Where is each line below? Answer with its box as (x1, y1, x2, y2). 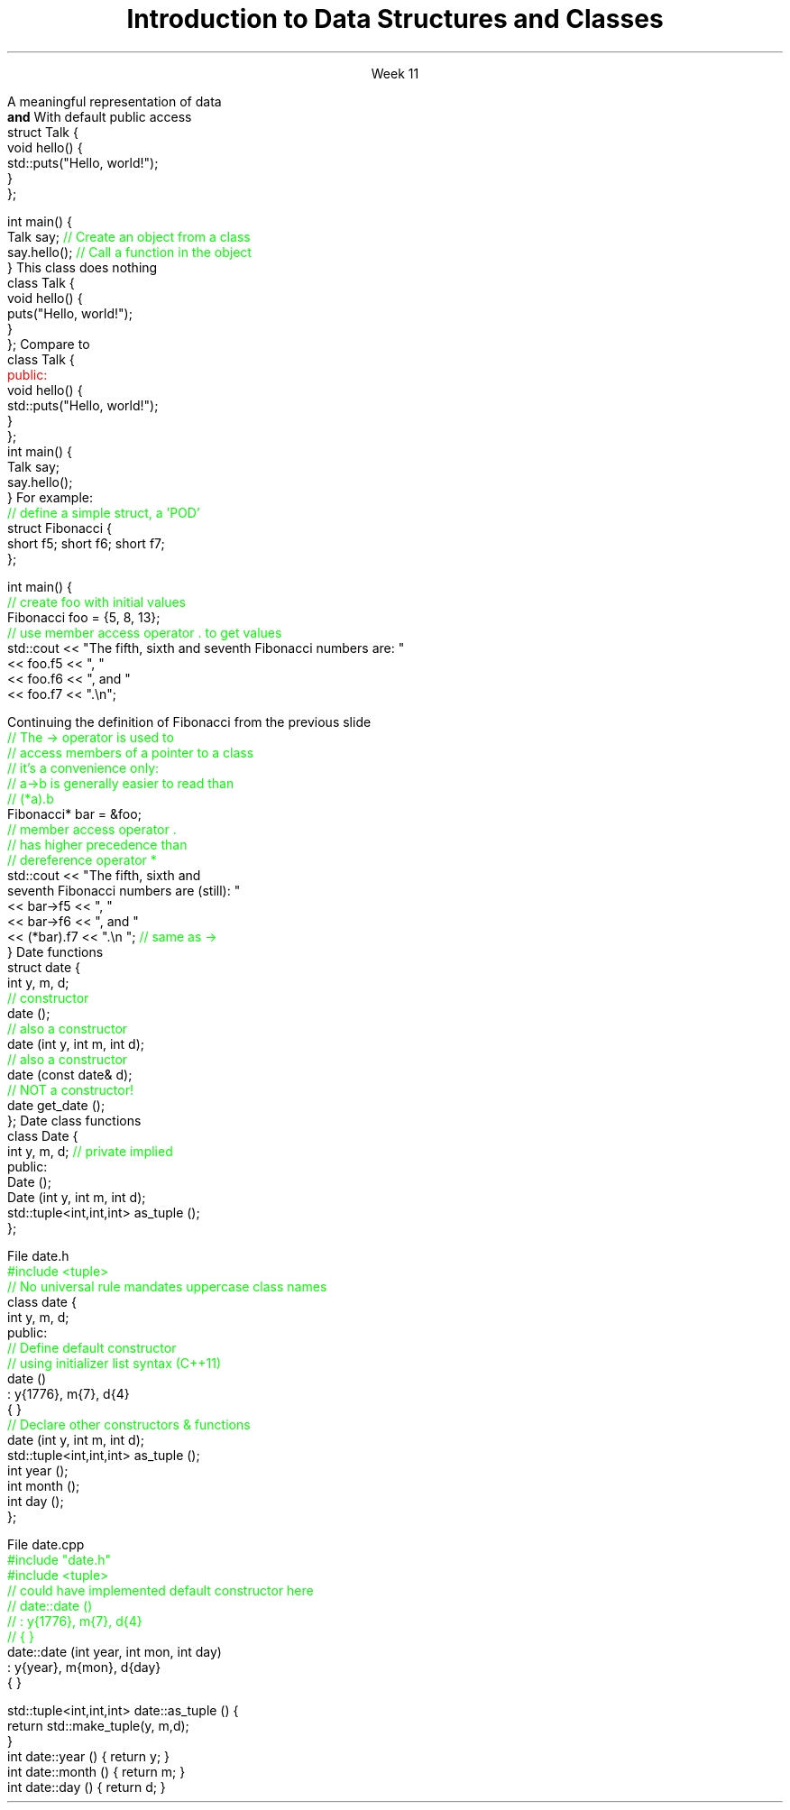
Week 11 (371, 65, 419, 81)
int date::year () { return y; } (7, 1748, 170, 1764)
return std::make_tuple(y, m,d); (7, 1717, 189, 1733)
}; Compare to (7, 335, 90, 352)
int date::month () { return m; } (7, 1763, 186, 1779)
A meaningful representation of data (7, 93, 222, 109)
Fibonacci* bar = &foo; (7, 805, 142, 822)
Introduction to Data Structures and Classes (126, 4, 664, 34)
